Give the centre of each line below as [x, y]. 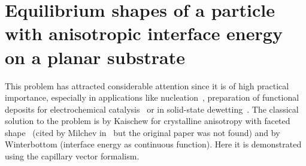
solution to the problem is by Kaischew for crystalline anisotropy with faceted [148, 121]
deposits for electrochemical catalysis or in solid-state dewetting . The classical [152, 109]
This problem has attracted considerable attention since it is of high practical [147, 85]
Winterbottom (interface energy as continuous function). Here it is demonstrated [153, 144]
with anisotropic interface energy [144, 33]
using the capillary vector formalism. [72, 156]
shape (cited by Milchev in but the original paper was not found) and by [143, 132]
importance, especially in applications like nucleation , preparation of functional [152, 97]
